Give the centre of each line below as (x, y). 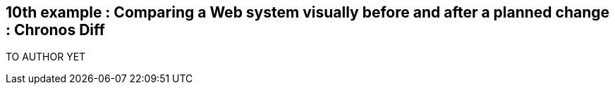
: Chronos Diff (55, 30)
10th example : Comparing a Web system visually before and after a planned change (308, 12)
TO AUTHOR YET (46, 57)
